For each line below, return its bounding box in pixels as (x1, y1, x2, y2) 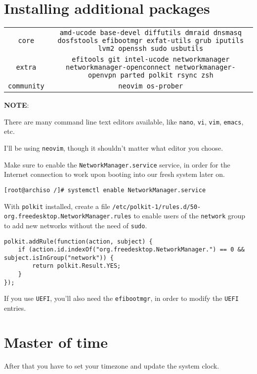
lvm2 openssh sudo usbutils (98, 44, 204, 53)
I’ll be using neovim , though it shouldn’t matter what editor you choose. (4, 142, 223, 153)
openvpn (87, 71, 117, 80)
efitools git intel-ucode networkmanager (72, 55, 230, 64)
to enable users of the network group (133, 210, 246, 221)
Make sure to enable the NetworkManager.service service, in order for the (4, 159, 230, 169)
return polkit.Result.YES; (32, 262, 121, 270)
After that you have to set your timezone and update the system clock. (4, 360, 219, 371)
